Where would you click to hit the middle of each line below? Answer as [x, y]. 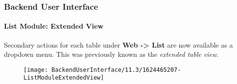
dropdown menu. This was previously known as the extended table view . [111, 54]
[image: [36, 70]
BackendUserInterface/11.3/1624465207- [116, 70]
